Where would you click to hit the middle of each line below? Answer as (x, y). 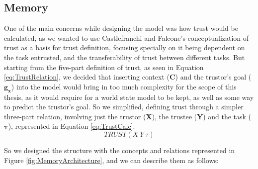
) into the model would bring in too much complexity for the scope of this (124, 86)
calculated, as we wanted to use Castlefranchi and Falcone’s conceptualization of (127, 38)
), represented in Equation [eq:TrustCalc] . (72, 126)
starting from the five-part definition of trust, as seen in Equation (104, 67)
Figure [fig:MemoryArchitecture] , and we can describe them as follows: (111, 160)
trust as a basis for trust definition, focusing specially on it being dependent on (125, 47)
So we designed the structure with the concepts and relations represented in (120, 150)
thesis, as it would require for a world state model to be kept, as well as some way (129, 97)
